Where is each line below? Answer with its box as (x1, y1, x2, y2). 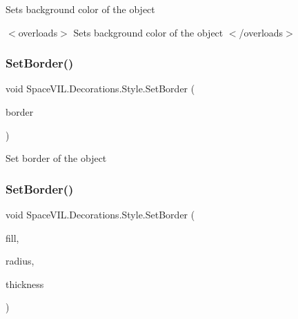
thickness (6, 276, 44, 291)
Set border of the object (6, 151, 107, 165)
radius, (6, 254, 34, 268)
